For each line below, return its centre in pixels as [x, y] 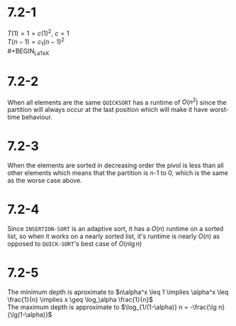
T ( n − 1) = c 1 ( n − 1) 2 [36, 42]
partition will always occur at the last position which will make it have [108, 110]
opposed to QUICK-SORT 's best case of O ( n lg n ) [75, 244]
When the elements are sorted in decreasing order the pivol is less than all [116, 165]
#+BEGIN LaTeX [28, 52]
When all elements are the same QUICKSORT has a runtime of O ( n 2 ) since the [117, 101]
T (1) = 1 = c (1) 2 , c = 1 [38, 33]
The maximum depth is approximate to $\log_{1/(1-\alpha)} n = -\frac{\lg [112, 307]
